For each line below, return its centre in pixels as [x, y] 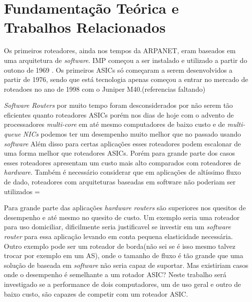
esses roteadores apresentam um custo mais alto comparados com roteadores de [122, 162]
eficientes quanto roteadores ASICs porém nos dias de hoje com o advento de [119, 114]
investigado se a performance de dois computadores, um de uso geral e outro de [123, 284]
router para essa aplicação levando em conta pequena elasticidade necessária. [118, 236]
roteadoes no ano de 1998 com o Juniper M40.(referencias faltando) [105, 89]
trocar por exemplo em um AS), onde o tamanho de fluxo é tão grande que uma [124, 255]
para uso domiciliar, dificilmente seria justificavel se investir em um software [117, 227]
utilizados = [22, 191]
